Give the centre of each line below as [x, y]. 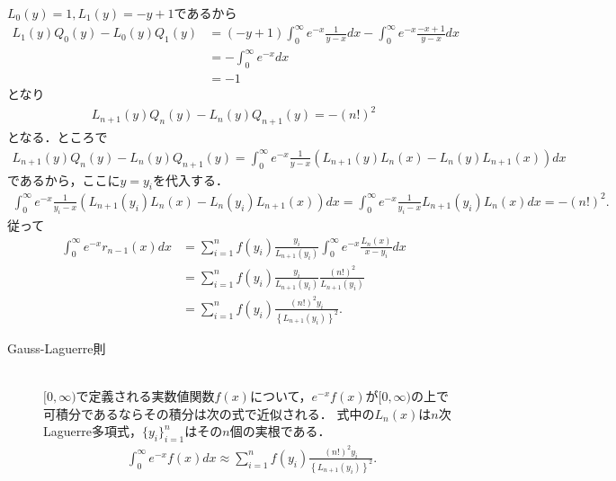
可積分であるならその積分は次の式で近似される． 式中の [209, 413]
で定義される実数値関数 [145, 396]
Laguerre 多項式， [93, 431]
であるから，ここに [64, 179]
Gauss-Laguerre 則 [57, 347]
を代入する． [191, 179]
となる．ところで [58, 137]
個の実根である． [280, 431]
